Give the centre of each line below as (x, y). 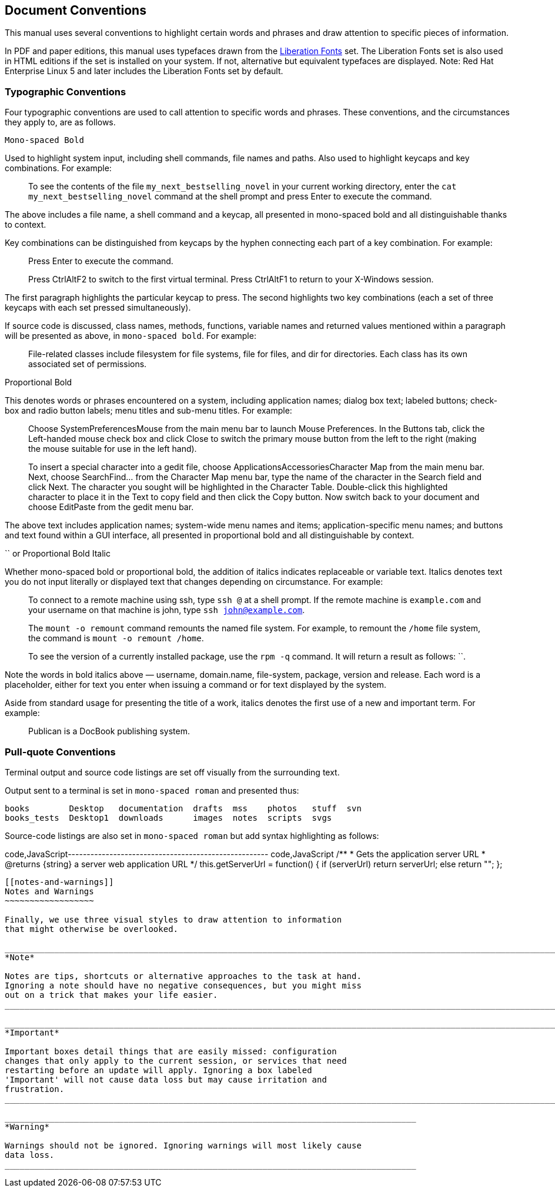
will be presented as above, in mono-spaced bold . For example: (131, 336)
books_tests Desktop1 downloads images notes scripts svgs (168, 818)
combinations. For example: (58, 168)
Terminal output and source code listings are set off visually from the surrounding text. (172, 772)
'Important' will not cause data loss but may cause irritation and (166, 1079)
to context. (26, 225)
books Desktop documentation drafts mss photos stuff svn (183, 808)
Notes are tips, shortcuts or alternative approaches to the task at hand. (183, 976)
